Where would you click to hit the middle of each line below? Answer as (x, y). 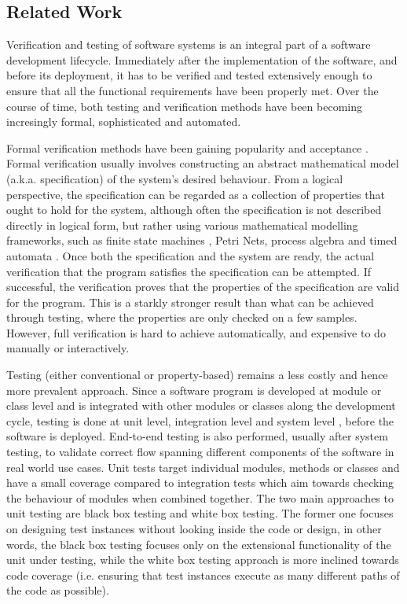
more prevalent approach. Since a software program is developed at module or (194, 390)
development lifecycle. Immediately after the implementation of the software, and (202, 59)
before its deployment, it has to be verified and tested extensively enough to (189, 75)
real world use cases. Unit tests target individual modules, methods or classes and (203, 467)
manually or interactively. (68, 348)
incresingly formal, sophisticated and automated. (124, 122)
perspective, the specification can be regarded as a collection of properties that (196, 194)
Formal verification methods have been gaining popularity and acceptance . (187, 147)
